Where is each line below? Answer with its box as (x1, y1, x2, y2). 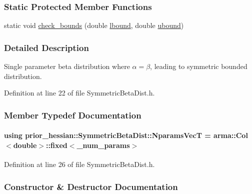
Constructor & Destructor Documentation (4, 180, 178, 192)
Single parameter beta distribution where (4, 61, 130, 71)
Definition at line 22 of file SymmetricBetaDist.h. (4, 87, 155, 98)
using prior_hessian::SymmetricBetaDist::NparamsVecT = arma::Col (4, 130, 248, 140)
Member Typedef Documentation (4, 108, 141, 121)
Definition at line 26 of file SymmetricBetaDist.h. (4, 159, 155, 169)
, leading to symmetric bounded (150, 61, 247, 71)
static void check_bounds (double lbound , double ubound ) (4, 20, 184, 30)
